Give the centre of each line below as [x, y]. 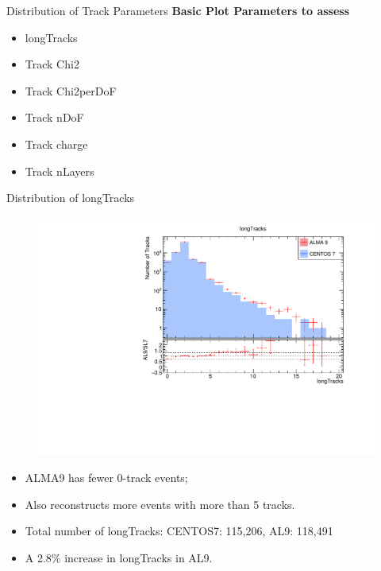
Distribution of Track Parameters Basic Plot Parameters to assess [178, 10]
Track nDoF [54, 117]
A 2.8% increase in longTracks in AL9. [119, 557]
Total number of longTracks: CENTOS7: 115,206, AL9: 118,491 [179, 531]
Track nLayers [60, 171]
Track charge [56, 144]
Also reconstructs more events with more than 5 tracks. [160, 504]
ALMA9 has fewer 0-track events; [106, 477]
